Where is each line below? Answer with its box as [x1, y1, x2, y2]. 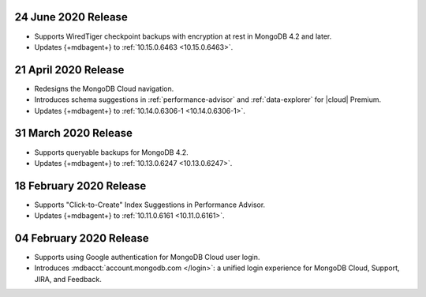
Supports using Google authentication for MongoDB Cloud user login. [34, 253, 260, 262]
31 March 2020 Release [14, 126, 133, 140]
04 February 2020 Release [14, 231, 149, 245]
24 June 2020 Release [14, 10, 128, 24]
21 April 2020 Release [14, 63, 125, 77]
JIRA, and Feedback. [34, 274, 102, 284]
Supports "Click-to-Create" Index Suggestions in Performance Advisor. [34, 200, 266, 209]
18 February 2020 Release [14, 179, 147, 193]
